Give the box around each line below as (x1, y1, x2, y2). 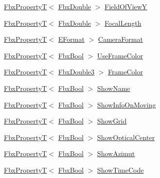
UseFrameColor (97, 50, 143, 60)
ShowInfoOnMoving (97, 99, 156, 109)
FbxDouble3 (58, 67, 95, 77)
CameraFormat (98, 34, 143, 44)
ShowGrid (97, 116, 127, 126)
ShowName (97, 83, 130, 93)
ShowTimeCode (97, 164, 144, 175)
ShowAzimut (97, 148, 135, 159)
